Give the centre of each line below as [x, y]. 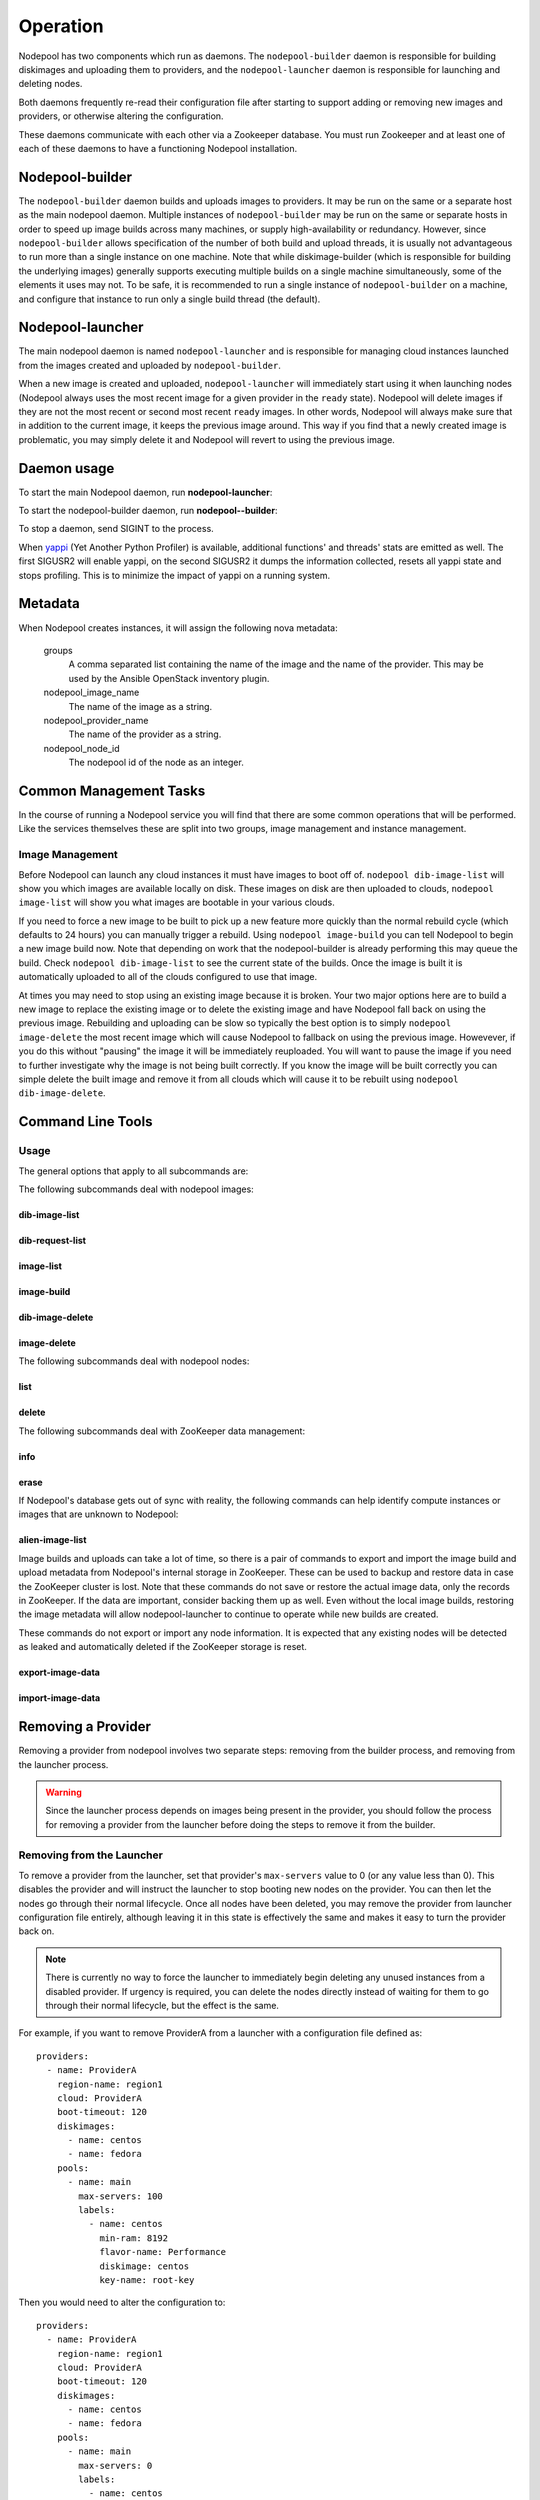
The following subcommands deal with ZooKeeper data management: [161, 1431]
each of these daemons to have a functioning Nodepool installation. [158, 148]
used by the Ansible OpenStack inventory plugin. [169, 678]
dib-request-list [52, 1240]
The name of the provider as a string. [145, 734]
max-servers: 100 [121, 2196]
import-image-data [59, 1698]
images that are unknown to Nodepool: [98, 1514]
